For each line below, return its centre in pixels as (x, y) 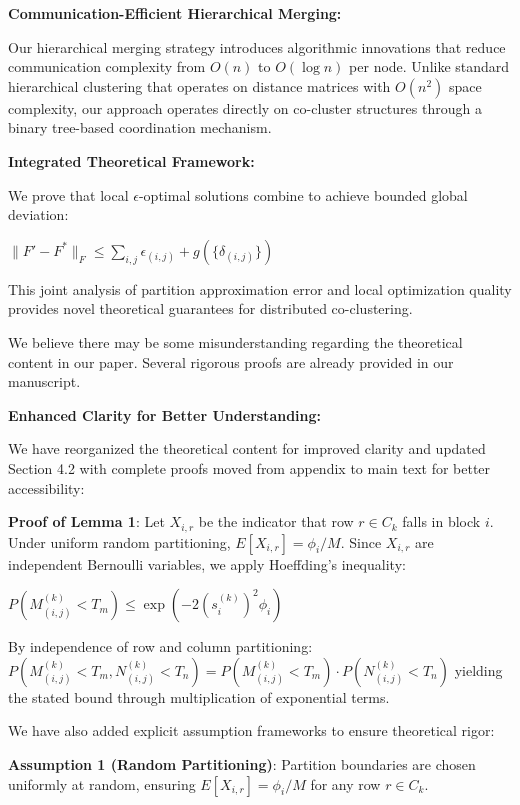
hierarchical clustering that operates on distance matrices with (199, 85)
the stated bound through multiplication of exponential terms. (199, 696)
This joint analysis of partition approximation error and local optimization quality (260, 288)
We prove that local (68, 194)
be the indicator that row (276, 521)
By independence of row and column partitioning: (160, 646)
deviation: (38, 214)
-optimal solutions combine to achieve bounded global (303, 194)
